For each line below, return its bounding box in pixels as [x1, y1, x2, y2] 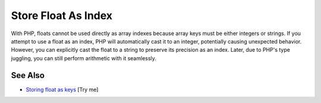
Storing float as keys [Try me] [26, 86, 99, 93]
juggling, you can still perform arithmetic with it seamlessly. [11, 54, 157, 62]
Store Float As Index [11, 9, 113, 22]
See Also [11, 70, 45, 80]
